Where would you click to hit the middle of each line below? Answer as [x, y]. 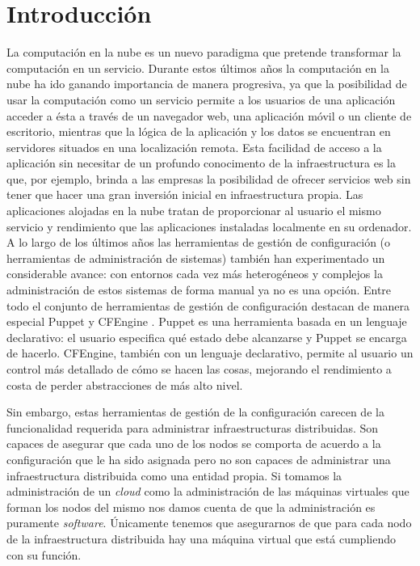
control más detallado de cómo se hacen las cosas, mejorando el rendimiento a [199, 369]
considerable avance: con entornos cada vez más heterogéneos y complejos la [195, 274]
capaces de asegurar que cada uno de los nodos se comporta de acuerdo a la [194, 444]
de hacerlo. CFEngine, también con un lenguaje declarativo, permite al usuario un [210, 353]
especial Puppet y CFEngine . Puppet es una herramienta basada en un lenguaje [207, 321]
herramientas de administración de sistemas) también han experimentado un [196, 258]
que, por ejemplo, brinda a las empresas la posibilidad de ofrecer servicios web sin [209, 178]
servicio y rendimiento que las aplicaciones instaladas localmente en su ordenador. [209, 226]
